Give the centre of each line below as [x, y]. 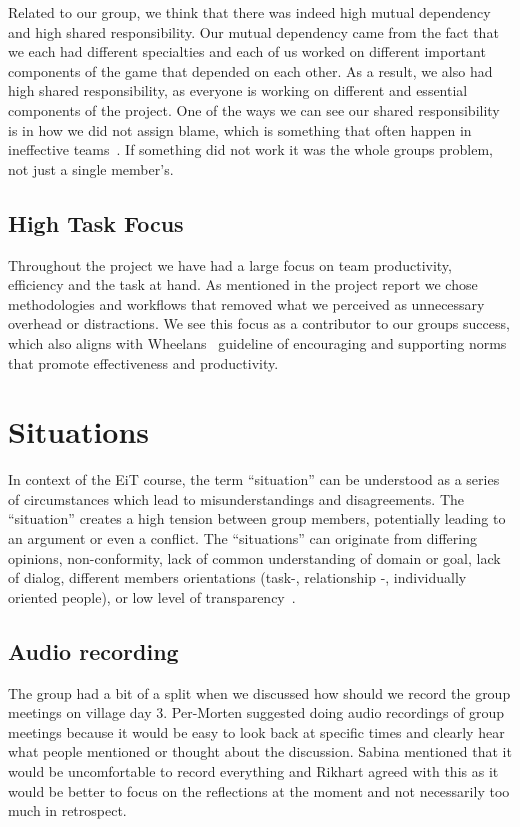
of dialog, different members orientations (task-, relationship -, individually [237, 577]
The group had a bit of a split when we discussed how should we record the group [259, 692]
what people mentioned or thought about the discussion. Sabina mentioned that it [260, 751]
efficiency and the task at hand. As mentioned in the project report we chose [243, 284]
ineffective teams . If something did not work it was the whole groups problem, [250, 149]
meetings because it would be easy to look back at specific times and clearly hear [256, 731]
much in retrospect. [67, 810]
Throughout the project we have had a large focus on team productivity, [230, 264]
